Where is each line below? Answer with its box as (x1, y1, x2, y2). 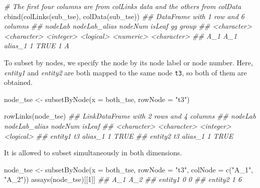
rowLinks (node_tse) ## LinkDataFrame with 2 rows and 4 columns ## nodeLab (4, 111, 256, 121)
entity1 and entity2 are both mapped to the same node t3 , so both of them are (4, 67, 247, 77)
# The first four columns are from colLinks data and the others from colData (4, 1, 241, 11)
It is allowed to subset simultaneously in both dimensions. (4, 147, 182, 158)
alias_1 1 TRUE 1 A (4, 40, 69, 51)
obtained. (4, 77, 33, 87)
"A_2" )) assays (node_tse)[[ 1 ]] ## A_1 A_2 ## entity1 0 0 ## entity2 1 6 (4, 174, 242, 184)
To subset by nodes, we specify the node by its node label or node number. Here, (4, 57, 253, 67)
